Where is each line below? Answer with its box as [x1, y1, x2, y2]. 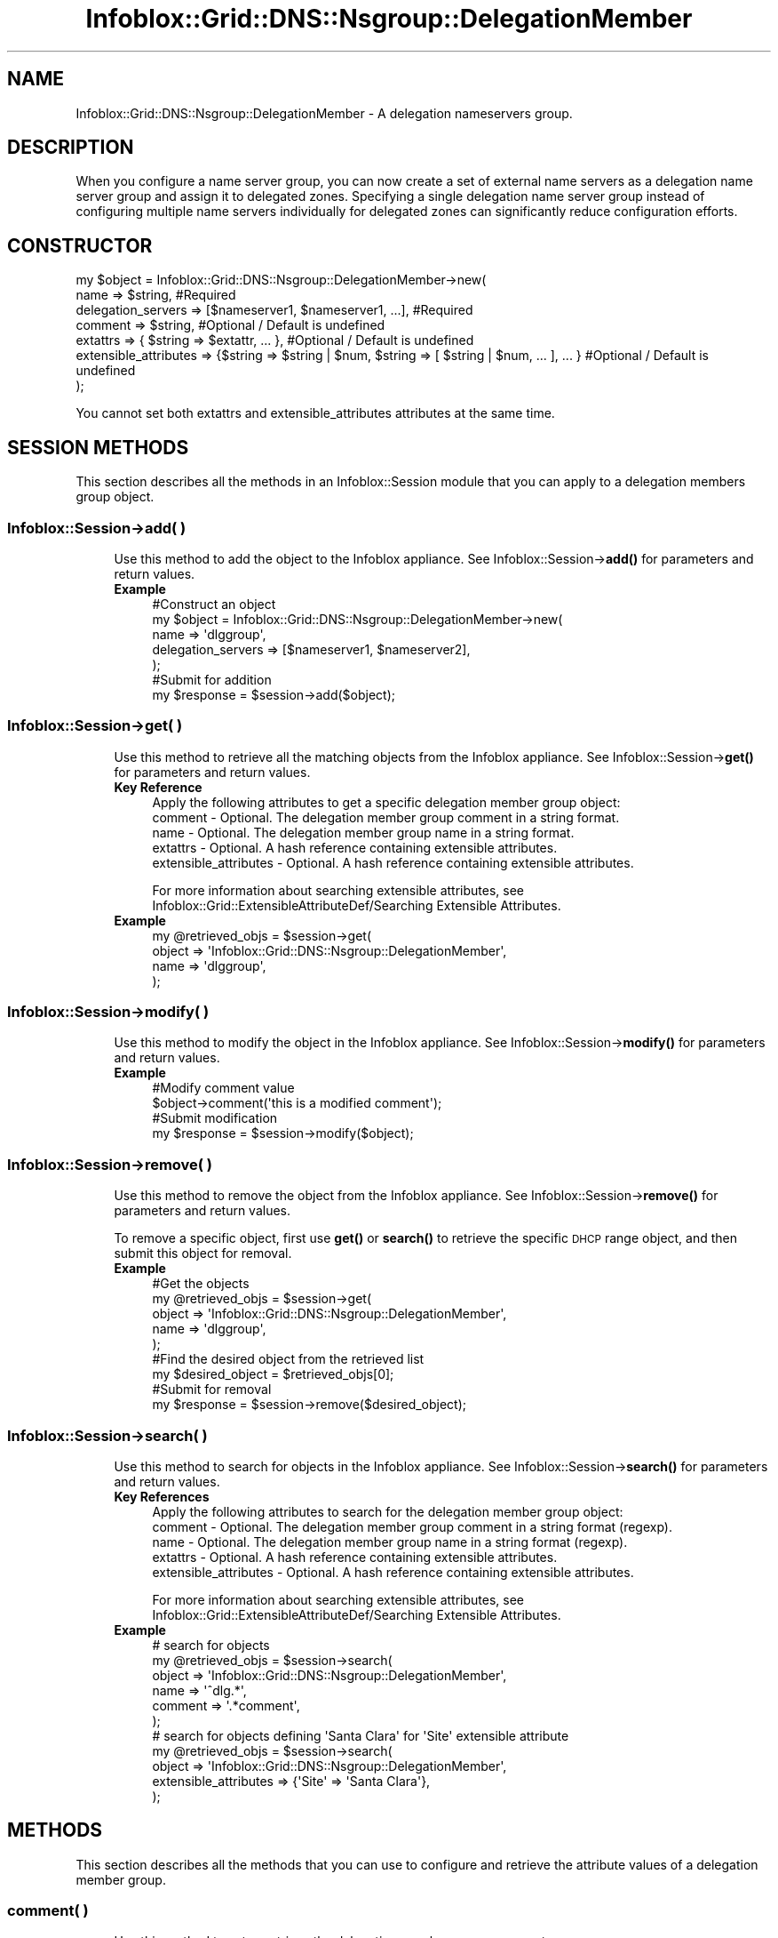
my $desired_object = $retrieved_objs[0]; [152, 1366, 394, 1382]
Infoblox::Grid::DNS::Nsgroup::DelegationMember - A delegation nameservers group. [75, 105, 573, 121]
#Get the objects [152, 1276, 250, 1292]
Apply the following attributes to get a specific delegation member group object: [152, 794, 621, 810]
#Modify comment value [152, 1080, 295, 1096]
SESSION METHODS [7, 436, 189, 459]
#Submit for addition [152, 671, 272, 687]
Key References [114, 1488, 210, 1504]
